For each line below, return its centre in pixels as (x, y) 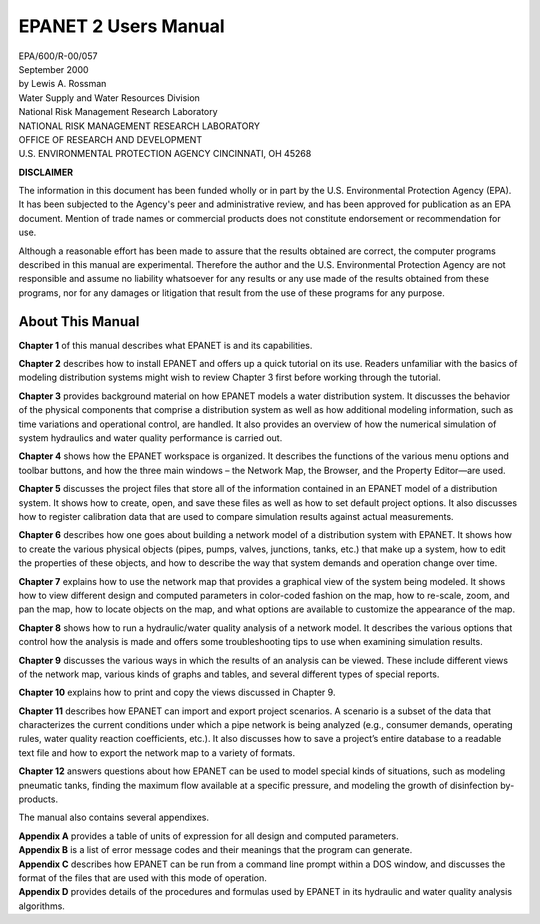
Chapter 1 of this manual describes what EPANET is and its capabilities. (165, 345)
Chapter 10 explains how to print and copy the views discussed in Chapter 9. (177, 692)
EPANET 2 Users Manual (121, 26)
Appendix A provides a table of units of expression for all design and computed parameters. (208, 836)
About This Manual (79, 321)
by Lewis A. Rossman (62, 84)
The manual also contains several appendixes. (114, 817)
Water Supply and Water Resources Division (109, 97)
